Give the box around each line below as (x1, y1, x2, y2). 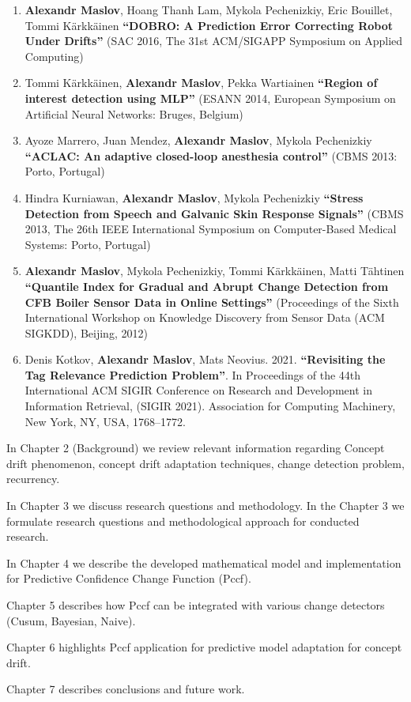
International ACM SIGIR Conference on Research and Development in (25, 382, 372, 398)
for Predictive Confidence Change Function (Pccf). (6, 570, 251, 587)
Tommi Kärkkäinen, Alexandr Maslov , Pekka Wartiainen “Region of (25, 74, 378, 91)
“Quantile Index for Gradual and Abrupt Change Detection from (25, 277, 389, 294)
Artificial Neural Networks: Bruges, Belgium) (25, 105, 243, 122)
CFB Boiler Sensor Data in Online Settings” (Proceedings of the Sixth (25, 293, 399, 310)
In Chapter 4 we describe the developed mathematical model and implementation (6, 554, 402, 571)
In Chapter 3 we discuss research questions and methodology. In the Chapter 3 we (6, 497, 405, 514)
